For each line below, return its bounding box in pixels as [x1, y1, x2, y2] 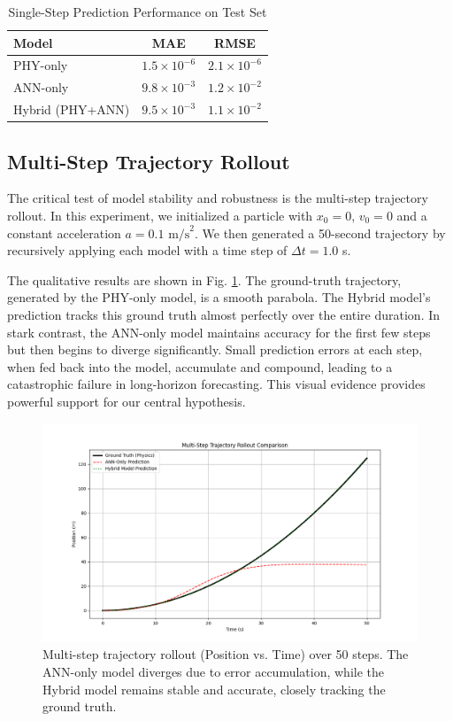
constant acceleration [7, 223, 121, 242]
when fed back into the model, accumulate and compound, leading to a [7, 357, 393, 376]
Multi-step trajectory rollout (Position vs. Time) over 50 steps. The [42, 645, 409, 663]
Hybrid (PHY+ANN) [13, 100, 130, 119]
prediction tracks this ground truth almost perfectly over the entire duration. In [7, 305, 441, 323]
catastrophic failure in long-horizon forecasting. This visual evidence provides [7, 375, 426, 393]
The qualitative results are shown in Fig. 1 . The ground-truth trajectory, [7, 270, 402, 289]
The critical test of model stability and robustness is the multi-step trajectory [7, 189, 428, 207]
